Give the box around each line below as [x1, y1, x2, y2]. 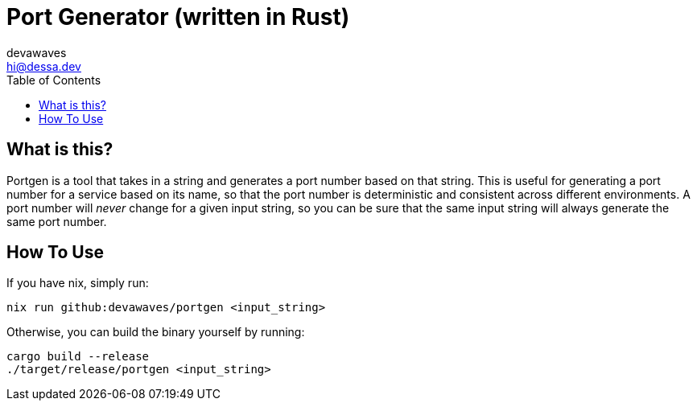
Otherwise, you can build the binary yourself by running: [6, 325, 305, 339]
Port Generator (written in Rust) [6, 3, 350, 31]
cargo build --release [6, 350, 150, 364]
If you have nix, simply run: [6, 276, 149, 290]
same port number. [6, 214, 107, 228]
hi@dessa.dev [6, 59, 81, 73]
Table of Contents [6, 72, 101, 87]
